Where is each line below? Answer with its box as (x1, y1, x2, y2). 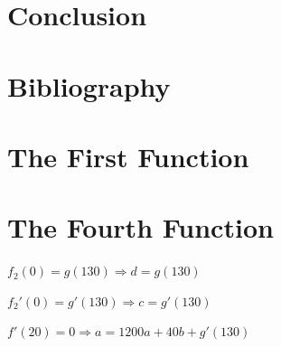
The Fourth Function (7, 209, 274, 246)
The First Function (7, 137, 249, 174)
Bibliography (7, 67, 171, 104)
